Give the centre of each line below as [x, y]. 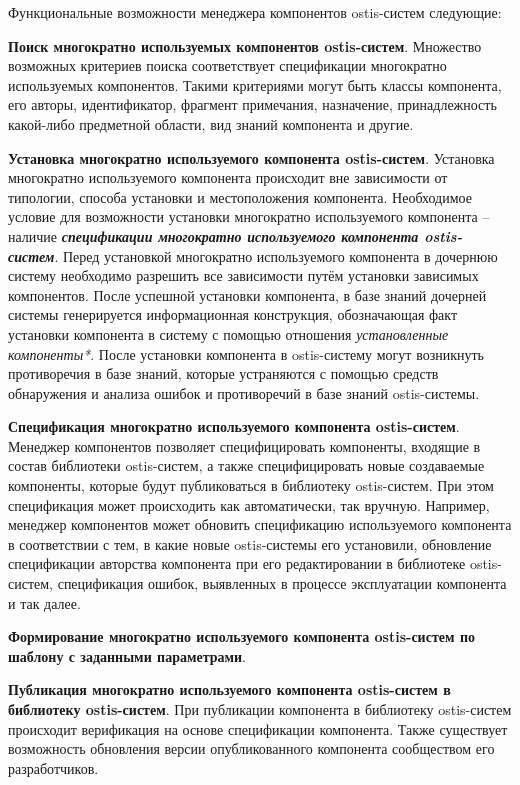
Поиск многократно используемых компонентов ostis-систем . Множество [245, 45]
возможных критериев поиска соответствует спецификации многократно [227, 65]
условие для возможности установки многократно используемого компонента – [249, 216]
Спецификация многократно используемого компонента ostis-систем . [234, 426]
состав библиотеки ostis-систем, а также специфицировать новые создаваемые [246, 465]
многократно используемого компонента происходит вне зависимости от [228, 177]
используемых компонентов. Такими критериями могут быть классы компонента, [255, 84]
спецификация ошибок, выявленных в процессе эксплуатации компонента [282, 583]
